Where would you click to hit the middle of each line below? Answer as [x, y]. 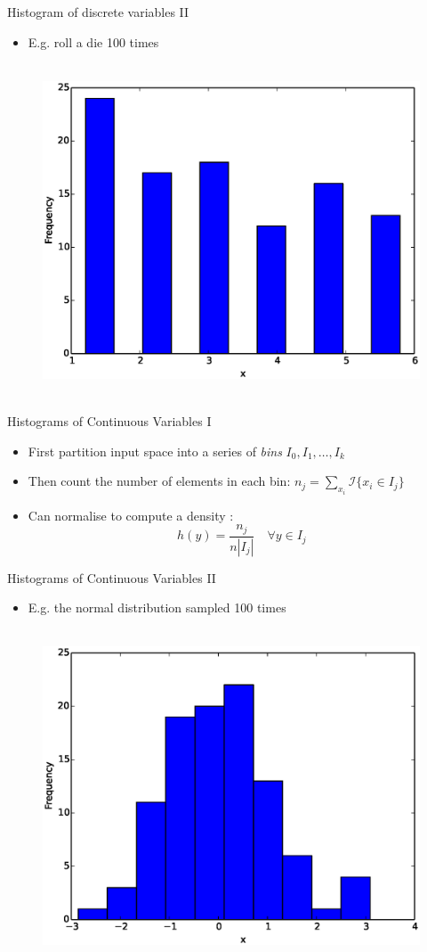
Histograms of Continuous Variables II [112, 577]
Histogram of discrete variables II [98, 12]
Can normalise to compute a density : [131, 515]
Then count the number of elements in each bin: [159, 481]
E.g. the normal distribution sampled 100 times [157, 607]
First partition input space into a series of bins [155, 451]
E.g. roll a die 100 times [93, 41]
